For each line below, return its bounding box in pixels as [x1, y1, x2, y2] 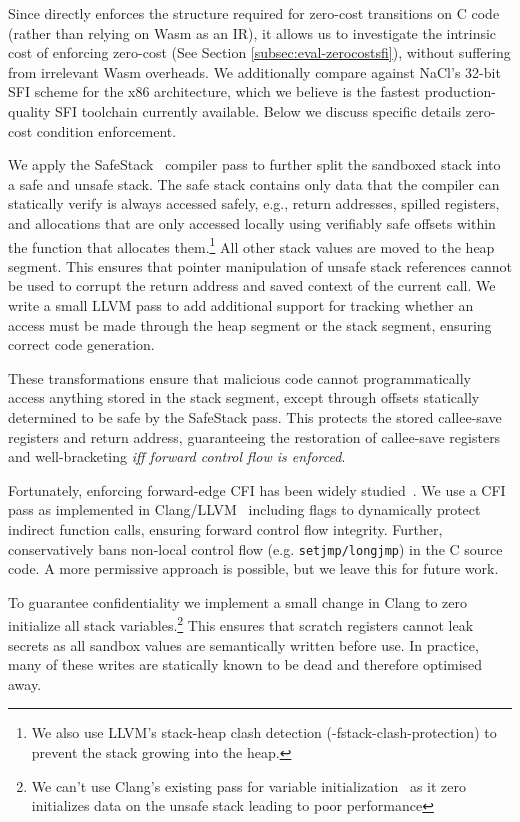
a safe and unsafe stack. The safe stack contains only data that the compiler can [8, 173, 500, 194]
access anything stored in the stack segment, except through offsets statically [8, 387, 480, 408]
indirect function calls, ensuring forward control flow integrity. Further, [8, 518, 443, 539]
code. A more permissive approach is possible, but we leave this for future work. [8, 558, 499, 579]
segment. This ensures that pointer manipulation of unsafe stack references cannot [8, 255, 512, 276]
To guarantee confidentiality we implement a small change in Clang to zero [8, 591, 468, 612]
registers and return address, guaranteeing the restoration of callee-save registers [8, 426, 501, 447]
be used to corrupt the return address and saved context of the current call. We [8, 275, 496, 296]
